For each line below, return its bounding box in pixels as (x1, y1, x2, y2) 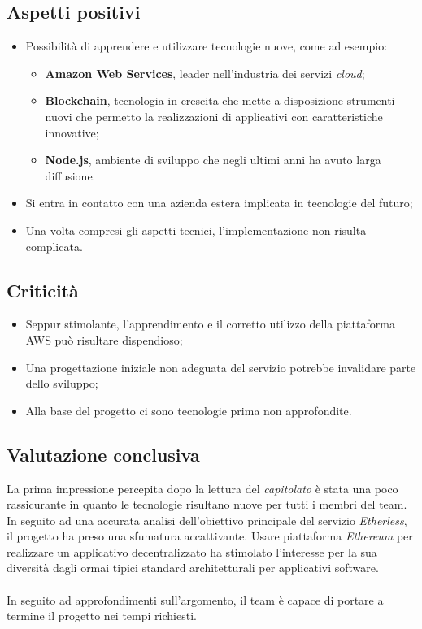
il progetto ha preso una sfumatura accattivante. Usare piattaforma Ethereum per (7, 527, 413, 544)
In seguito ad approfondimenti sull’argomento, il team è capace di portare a (7, 591, 384, 608)
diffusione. (45, 167, 96, 184)
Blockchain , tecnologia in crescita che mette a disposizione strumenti (45, 92, 395, 109)
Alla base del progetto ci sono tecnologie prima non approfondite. (25, 401, 352, 419)
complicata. (25, 237, 83, 254)
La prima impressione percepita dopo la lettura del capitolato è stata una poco (7, 479, 398, 497)
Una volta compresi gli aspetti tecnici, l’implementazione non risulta (25, 221, 367, 238)
